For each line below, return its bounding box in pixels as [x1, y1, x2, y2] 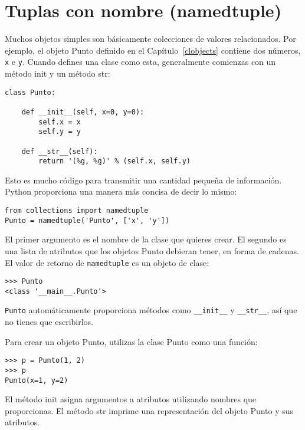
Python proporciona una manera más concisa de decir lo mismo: [5, 185, 237, 198]
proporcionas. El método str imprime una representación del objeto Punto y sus [5, 404, 294, 416]
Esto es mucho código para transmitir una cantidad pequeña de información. [5, 173, 282, 186]
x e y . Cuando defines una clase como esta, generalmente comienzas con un [5, 55, 276, 68]
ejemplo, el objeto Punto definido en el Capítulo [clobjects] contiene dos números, [5, 44, 301, 56]
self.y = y [38, 127, 81, 136]
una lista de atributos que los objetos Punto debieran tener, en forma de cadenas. [5, 244, 299, 257]
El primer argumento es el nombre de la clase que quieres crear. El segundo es [5, 233, 287, 245]
